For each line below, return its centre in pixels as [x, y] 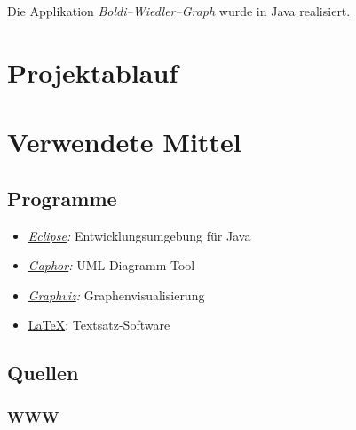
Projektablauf [93, 72]
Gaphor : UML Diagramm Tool [111, 265]
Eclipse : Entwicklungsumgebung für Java [139, 235]
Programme [62, 198]
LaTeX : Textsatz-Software [99, 325]
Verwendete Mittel [124, 142]
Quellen [43, 373]
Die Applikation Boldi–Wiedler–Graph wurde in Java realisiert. [179, 11]
